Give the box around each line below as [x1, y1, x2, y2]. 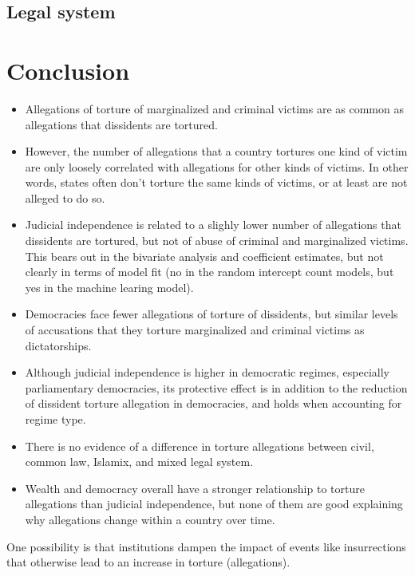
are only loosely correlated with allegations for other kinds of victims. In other [25, 158, 409, 175]
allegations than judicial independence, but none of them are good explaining [25, 495, 403, 512]
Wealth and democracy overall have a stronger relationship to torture [25, 479, 365, 496]
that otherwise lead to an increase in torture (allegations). [6, 554, 290, 570]
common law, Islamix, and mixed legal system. [25, 453, 254, 470]
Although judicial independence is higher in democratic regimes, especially [25, 364, 389, 381]
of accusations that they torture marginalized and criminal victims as [25, 322, 365, 338]
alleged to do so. [25, 189, 105, 206]
